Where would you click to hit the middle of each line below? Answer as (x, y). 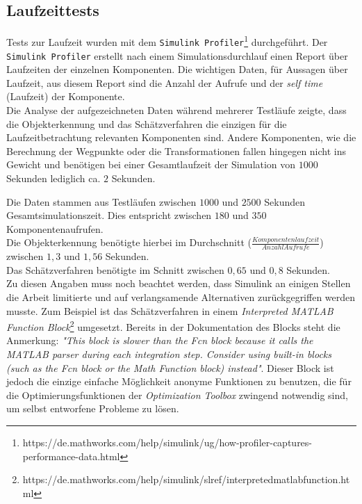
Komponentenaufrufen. (55, 228)
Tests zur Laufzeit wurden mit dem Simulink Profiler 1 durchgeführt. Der (167, 41)
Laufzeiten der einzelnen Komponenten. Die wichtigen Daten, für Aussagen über (177, 69)
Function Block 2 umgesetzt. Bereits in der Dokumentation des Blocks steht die (173, 326)
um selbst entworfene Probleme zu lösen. (93, 408)
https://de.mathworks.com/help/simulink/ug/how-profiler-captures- (167, 442)
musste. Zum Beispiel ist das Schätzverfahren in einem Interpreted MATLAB (170, 310)
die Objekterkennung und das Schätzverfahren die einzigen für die (147, 123)
